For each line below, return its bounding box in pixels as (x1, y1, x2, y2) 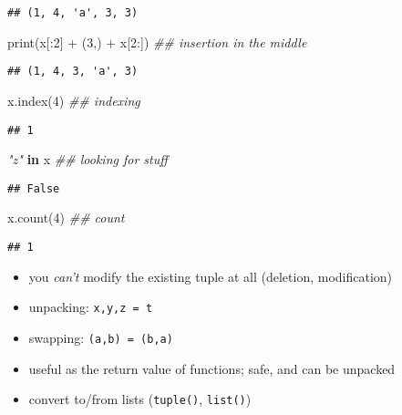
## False (7, 182, 60, 195)
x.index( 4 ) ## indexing (7, 90, 140, 109)
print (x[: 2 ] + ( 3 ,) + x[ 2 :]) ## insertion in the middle (7, 32, 307, 51)
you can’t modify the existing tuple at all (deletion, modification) (28, 266, 393, 285)
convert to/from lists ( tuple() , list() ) (28, 389, 252, 409)
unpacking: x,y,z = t (28, 297, 153, 316)
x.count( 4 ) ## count (7, 208, 125, 227)
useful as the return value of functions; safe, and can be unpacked (28, 358, 396, 378)
